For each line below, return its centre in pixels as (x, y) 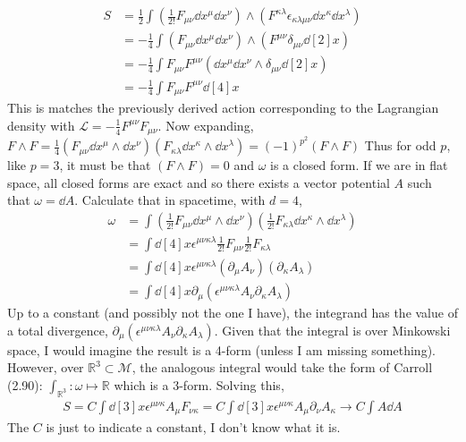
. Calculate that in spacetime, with (170, 200)
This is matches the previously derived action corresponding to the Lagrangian (223, 108)
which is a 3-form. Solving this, (199, 384)
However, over (46, 367)
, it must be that (105, 165)
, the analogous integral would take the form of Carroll (282, 367)
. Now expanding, (206, 125)
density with (41, 125)
